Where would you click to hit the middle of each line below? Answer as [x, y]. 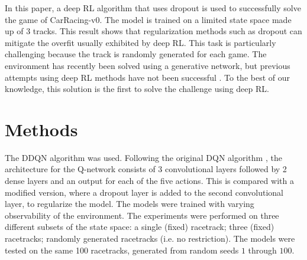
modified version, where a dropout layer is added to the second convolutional [144, 192]
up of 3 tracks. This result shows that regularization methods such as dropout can [153, 31]
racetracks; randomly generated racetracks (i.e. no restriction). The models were [150, 238]
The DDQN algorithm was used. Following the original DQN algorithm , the [143, 157]
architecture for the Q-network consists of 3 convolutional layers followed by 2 [146, 169]
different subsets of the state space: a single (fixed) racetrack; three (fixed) [140, 227]
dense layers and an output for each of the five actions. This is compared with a [149, 181]
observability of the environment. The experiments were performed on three [142, 215]
